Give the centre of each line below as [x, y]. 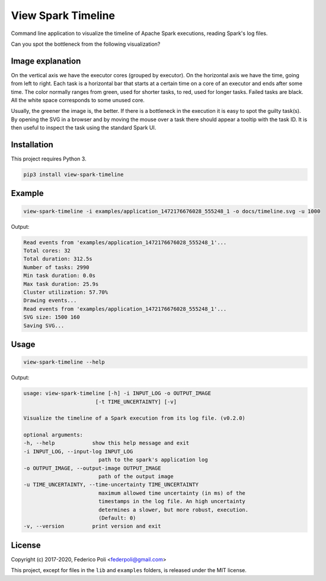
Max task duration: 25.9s [61, 284]
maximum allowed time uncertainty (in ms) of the [172, 493]
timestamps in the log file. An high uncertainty [172, 501]
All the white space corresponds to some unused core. [78, 100]
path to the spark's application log [153, 460]
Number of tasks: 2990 [56, 267]
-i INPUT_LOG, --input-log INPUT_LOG [78, 451]
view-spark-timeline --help [64, 362]
